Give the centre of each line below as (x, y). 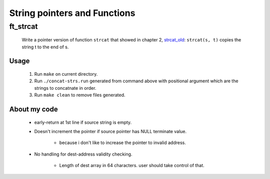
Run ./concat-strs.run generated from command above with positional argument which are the (136, 81)
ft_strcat (23, 26)
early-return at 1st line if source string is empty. (83, 122)
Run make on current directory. (66, 74)
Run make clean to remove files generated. (80, 95)
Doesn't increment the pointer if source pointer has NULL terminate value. (110, 131)
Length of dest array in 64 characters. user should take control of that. (132, 166)
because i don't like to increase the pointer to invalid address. (122, 143)
